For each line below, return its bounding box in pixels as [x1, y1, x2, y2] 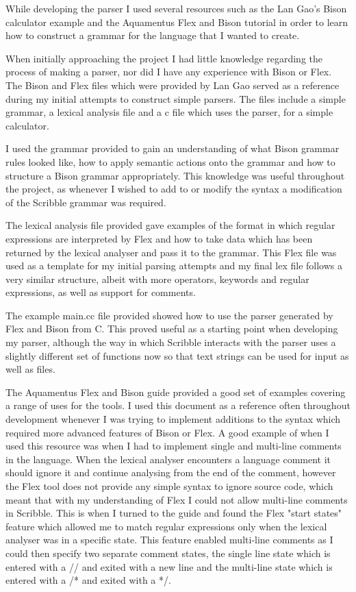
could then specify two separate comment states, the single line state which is [5, 545, 331, 560]
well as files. [5, 362, 55, 376]
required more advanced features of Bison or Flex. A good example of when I [5, 425, 329, 439]
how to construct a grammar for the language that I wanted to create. [5, 28, 300, 42]
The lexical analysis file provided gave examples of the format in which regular [5, 218, 335, 232]
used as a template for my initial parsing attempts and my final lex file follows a [5, 258, 343, 273]
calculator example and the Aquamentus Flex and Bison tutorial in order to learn [5, 14, 348, 29]
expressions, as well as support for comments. [5, 285, 196, 299]
